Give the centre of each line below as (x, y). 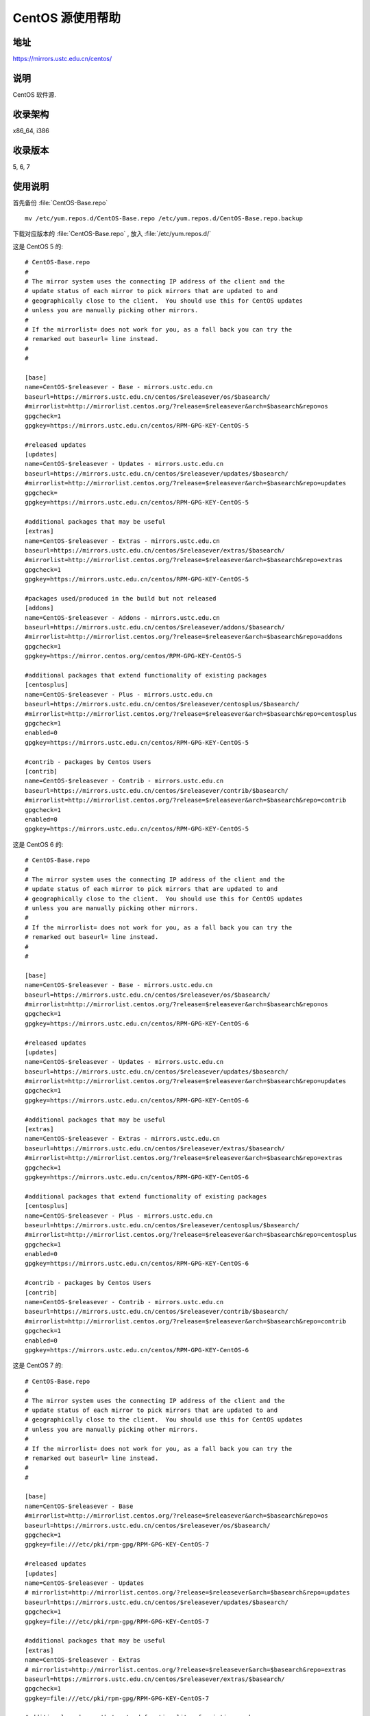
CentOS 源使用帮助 (67, 18)
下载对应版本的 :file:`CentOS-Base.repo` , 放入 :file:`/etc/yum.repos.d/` (112, 234)
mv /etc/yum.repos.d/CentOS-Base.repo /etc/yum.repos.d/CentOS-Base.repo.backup (164, 219)
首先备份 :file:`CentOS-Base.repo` (60, 202)
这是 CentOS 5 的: (38, 246)
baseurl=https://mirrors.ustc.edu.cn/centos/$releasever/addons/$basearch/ (155, 627)
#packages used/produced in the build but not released (121, 598)
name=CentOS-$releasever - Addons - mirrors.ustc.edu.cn (123, 617)
